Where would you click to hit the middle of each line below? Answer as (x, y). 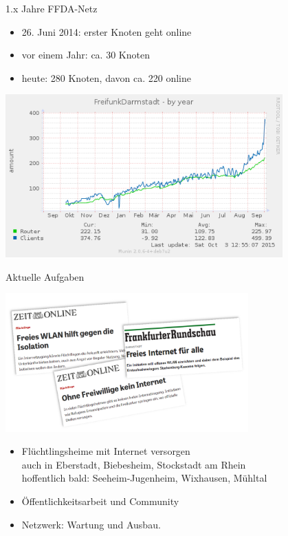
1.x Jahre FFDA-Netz (52, 8)
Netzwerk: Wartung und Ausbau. (91, 524)
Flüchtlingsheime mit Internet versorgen (106, 451)
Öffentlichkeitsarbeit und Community (100, 501)
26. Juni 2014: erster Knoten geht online (107, 31)
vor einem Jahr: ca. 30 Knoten (86, 55)
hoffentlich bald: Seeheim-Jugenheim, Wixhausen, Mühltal (144, 478)
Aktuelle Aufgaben (45, 276)
